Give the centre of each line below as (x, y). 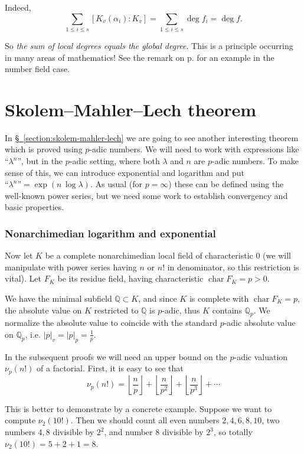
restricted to (116, 310)
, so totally (233, 432)
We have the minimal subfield (58, 298)
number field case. (37, 69)
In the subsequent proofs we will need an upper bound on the (116, 356)
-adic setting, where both (115, 161)
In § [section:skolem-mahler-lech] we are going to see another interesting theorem (152, 137)
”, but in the (40, 161)
